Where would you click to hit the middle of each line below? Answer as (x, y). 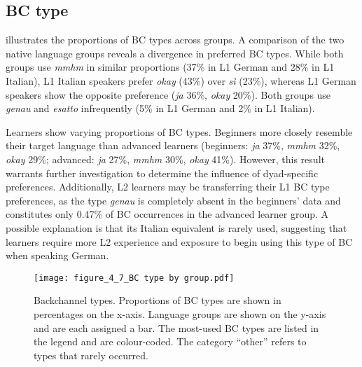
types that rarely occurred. (91, 355)
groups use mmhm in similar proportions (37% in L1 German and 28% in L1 (170, 67)
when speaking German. (57, 255)
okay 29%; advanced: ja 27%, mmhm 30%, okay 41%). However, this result (165, 159)
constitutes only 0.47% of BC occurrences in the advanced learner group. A (167, 214)
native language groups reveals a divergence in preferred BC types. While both (175, 53)
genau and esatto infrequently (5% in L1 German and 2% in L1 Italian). (160, 108)
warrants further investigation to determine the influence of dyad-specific (162, 173)
